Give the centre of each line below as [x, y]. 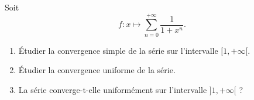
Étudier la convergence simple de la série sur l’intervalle [118, 50]
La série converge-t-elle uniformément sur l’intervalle [113, 89]
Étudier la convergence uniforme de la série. [97, 70]
